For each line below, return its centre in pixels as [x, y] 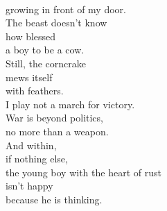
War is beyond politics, [54, 118]
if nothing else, [37, 159]
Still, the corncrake [46, 63]
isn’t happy [29, 186]
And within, [31, 145]
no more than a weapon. [57, 131]
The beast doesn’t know [56, 23]
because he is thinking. [54, 199]
